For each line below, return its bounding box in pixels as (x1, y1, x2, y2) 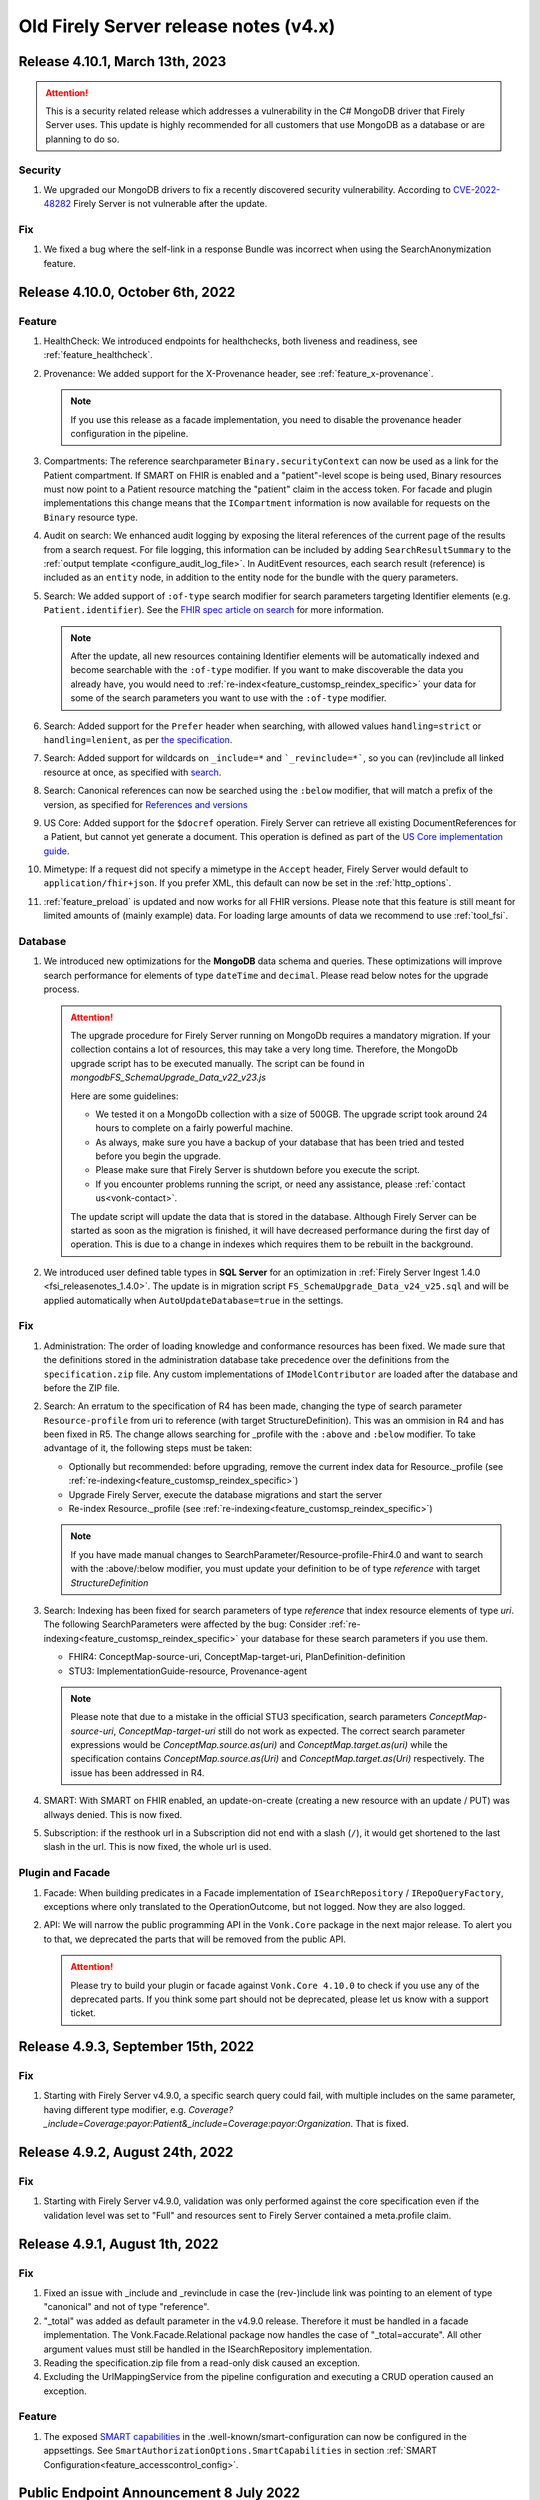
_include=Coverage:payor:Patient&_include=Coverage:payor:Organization (43, 2118, 351, 2130)
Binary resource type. (43, 511, 139, 523)
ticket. (70, 2007, 97, 2019)
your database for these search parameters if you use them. (240, 1632, 489, 1644)
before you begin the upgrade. (95, 1150, 222, 1162)
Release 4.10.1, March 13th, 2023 (18, 53, 227, 70)
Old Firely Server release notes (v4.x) (18, 15, 336, 37)
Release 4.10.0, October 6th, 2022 (18, 283, 236, 300)
